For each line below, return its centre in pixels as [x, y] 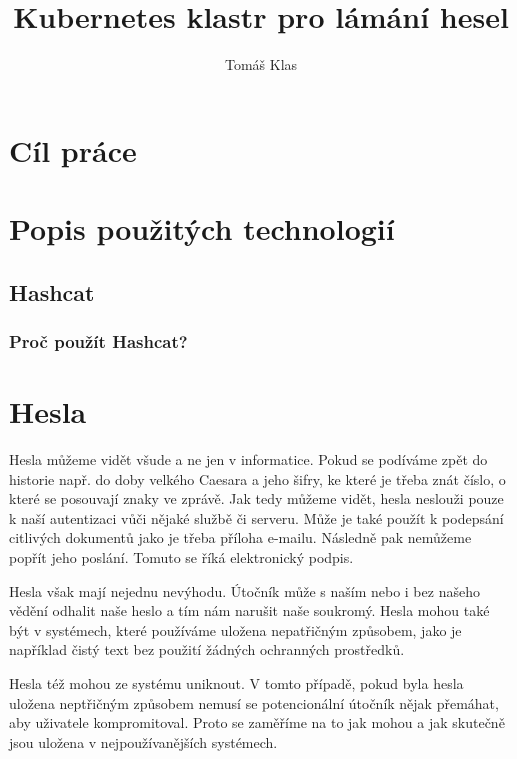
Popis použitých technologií [202, 228]
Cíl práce [73, 149]
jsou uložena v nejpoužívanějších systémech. [143, 741]
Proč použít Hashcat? [98, 340]
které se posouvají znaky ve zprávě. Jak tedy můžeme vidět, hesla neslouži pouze [256, 498]
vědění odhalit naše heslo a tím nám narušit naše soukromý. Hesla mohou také [249, 610]
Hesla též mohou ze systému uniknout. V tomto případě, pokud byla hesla [236, 682]
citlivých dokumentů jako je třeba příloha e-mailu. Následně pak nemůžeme [240, 537]
